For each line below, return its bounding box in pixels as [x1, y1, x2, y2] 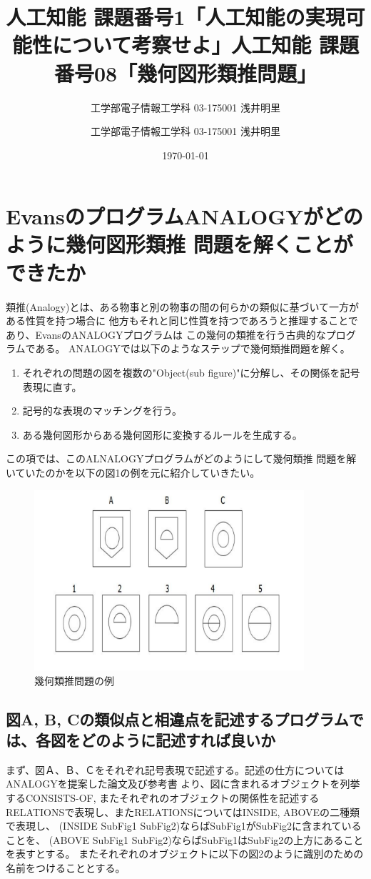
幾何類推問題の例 [34, 672, 114, 687]
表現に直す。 [22, 379, 82, 394]
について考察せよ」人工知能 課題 [52, 30, 359, 59]
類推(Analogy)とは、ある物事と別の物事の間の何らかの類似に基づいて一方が [6, 299, 360, 314]
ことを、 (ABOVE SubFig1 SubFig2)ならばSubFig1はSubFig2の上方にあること [6, 832, 364, 847]
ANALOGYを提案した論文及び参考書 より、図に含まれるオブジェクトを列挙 [6, 776, 360, 791]
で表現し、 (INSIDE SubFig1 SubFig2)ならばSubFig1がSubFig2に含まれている [6, 818, 362, 833]
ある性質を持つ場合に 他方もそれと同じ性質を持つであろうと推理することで [6, 313, 358, 328]
